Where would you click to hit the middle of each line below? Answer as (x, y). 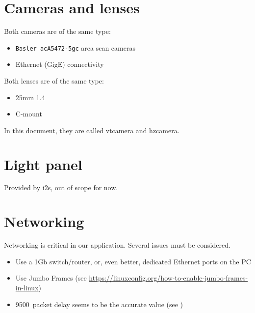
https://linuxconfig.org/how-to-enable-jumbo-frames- (168, 278)
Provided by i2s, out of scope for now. (61, 187)
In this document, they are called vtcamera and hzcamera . (92, 130)
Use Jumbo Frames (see (51, 278)
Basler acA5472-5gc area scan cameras (75, 47)
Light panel (43, 164)
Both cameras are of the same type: (57, 31)
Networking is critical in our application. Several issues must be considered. (117, 245)
